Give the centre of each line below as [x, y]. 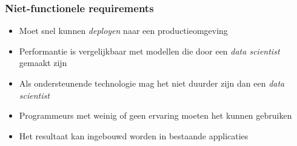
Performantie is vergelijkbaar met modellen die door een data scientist [149, 51]
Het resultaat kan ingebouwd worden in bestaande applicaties [134, 135]
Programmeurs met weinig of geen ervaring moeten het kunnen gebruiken [155, 115]
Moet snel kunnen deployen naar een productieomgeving [123, 31]
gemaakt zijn [43, 63]
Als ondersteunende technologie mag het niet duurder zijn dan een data [152, 83]
